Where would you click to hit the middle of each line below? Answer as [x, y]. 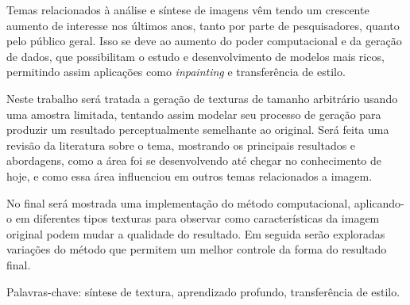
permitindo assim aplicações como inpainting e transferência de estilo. [176, 72]
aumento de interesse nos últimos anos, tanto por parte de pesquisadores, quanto [203, 25]
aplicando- [379, 202]
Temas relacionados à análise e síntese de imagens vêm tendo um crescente [188, 10]
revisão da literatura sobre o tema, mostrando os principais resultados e [181, 145]
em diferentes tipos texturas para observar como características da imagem [197, 218]
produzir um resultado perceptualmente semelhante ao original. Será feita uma [198, 130]
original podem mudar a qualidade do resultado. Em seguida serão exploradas [196, 233]
